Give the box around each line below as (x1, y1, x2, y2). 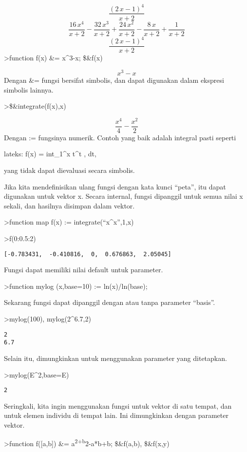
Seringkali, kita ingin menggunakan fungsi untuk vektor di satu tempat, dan (4, 400, 232, 411)
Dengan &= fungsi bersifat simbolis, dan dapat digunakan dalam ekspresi (4, 75, 224, 85)
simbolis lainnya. (4, 84, 54, 94)
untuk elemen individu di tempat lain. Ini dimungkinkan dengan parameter (4, 410, 228, 420)
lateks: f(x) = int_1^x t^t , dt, (4, 149, 96, 159)
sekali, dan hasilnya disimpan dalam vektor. (4, 200, 135, 210)
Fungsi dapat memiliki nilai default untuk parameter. (4, 264, 163, 275)
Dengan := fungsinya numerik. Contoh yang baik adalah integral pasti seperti (4, 132, 236, 142)
